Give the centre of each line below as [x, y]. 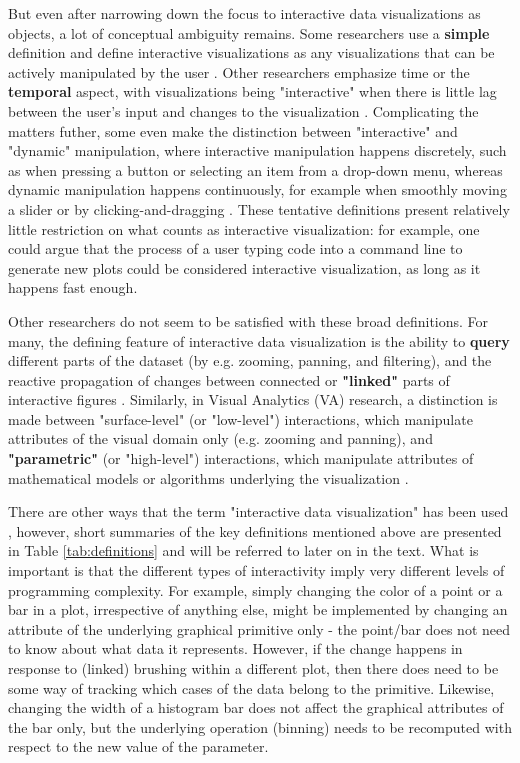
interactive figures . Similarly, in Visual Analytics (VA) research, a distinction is [253, 399]
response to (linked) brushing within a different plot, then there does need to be [253, 668]
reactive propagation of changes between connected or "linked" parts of [229, 379]
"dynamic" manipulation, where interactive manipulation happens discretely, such [257, 150]
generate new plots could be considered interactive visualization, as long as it [244, 267]
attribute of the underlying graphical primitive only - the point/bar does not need [259, 628]
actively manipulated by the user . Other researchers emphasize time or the [239, 71]
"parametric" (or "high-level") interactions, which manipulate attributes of [241, 458]
